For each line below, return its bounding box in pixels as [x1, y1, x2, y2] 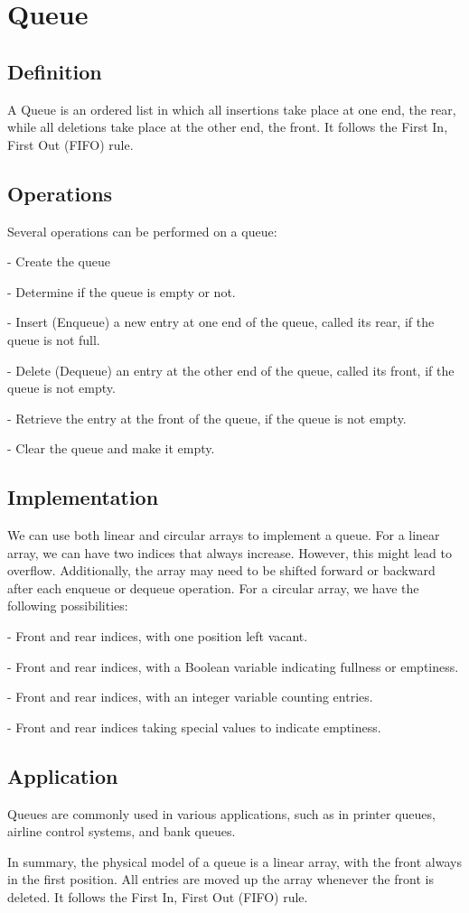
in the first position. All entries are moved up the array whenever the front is [7, 870, 434, 889]
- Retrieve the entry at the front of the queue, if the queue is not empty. [7, 408, 407, 427]
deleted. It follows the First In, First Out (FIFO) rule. [7, 888, 308, 907]
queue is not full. [7, 330, 100, 349]
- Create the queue [7, 252, 110, 271]
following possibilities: [7, 596, 128, 615]
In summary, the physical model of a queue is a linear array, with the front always [7, 852, 462, 871]
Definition [7, 57, 102, 85]
